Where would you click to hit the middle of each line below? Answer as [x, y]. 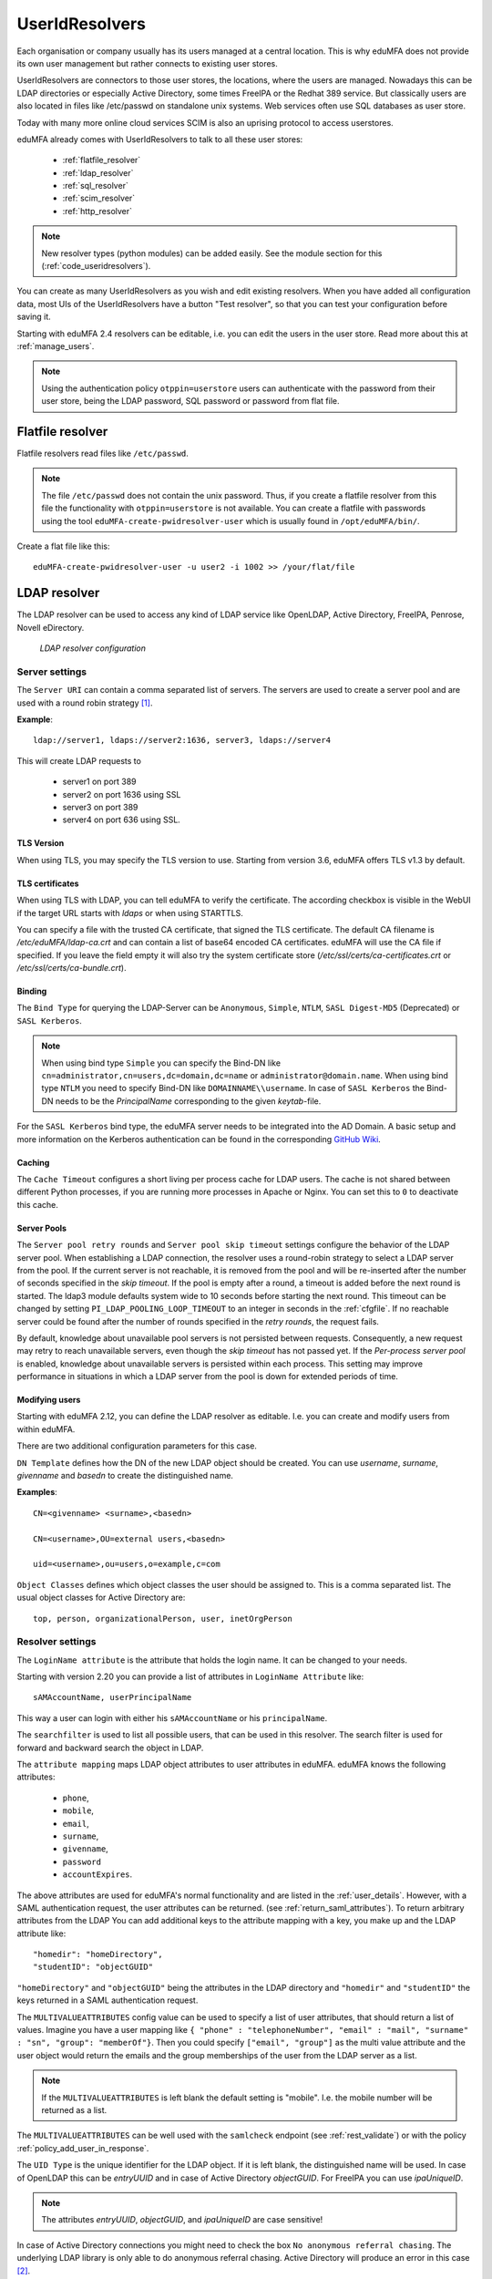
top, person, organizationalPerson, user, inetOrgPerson [163, 1619]
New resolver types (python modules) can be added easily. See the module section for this [212, 253]
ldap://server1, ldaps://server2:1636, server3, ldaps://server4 [182, 740]
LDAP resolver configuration [92, 648]
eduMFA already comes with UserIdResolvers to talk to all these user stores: [160, 139]
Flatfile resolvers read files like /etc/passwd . [102, 454]
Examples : [37, 1492]
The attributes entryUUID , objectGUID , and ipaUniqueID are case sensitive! [182, 2220]
